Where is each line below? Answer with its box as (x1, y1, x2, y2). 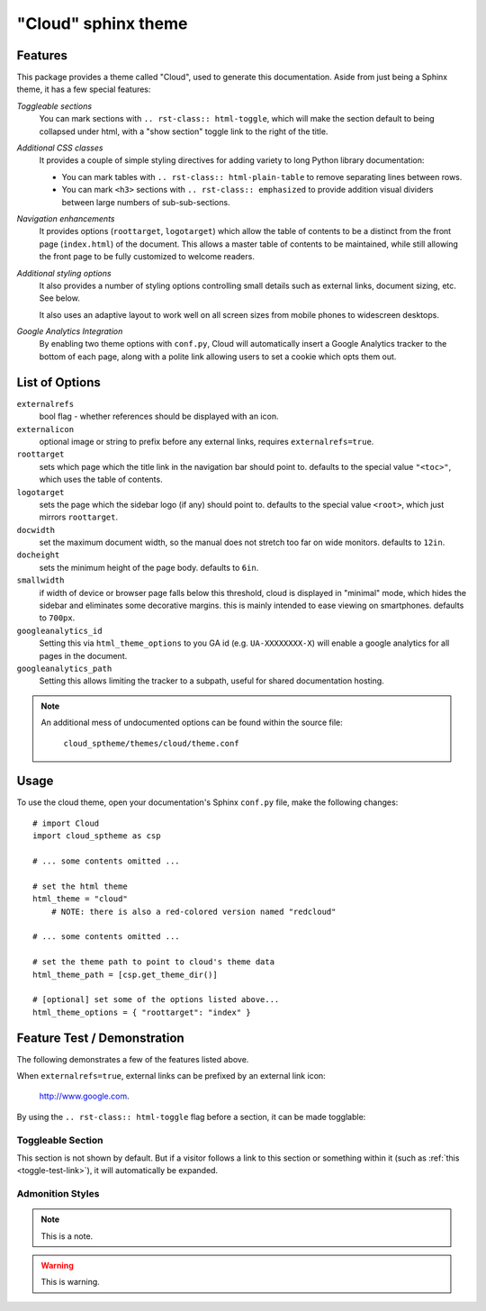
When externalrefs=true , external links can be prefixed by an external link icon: (16, 1071, 326, 1080)
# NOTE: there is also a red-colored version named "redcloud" (50, 906, 337, 917)
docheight (16, 550, 60, 560)
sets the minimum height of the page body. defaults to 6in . (39, 562, 259, 573)
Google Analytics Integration (16, 326, 123, 337)
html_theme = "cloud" (32, 894, 128, 904)
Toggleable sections (16, 100, 93, 112)
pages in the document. (39, 650, 128, 661)
